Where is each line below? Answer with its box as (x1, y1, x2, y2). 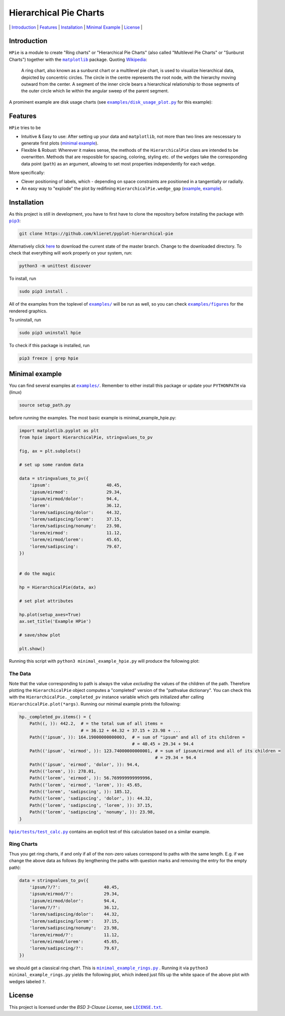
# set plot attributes (19, 598, 73, 603)
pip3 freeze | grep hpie (19, 356, 79, 361)
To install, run (9, 275, 36, 282)
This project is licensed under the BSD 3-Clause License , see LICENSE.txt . (9, 1004, 163, 1010)
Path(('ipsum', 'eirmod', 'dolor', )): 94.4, (29, 762, 140, 767)
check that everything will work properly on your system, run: (9, 250, 132, 256)
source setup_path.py (19, 402, 71, 408)
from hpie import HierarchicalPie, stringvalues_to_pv (19, 435, 153, 440)
